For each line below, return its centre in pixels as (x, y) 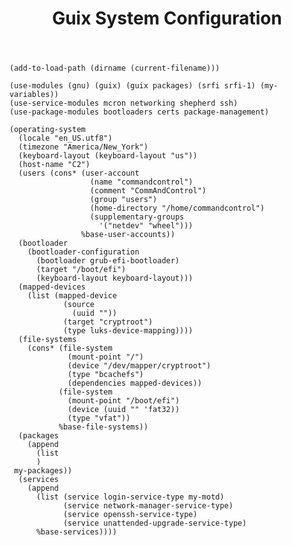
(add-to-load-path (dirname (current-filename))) (115, 68)
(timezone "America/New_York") (83, 147)
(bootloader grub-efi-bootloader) (108, 261)
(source (79, 305)
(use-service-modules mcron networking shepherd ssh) (124, 103)
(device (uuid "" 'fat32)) (124, 410)
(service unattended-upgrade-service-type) (154, 523)
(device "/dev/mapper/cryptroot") (139, 366)
